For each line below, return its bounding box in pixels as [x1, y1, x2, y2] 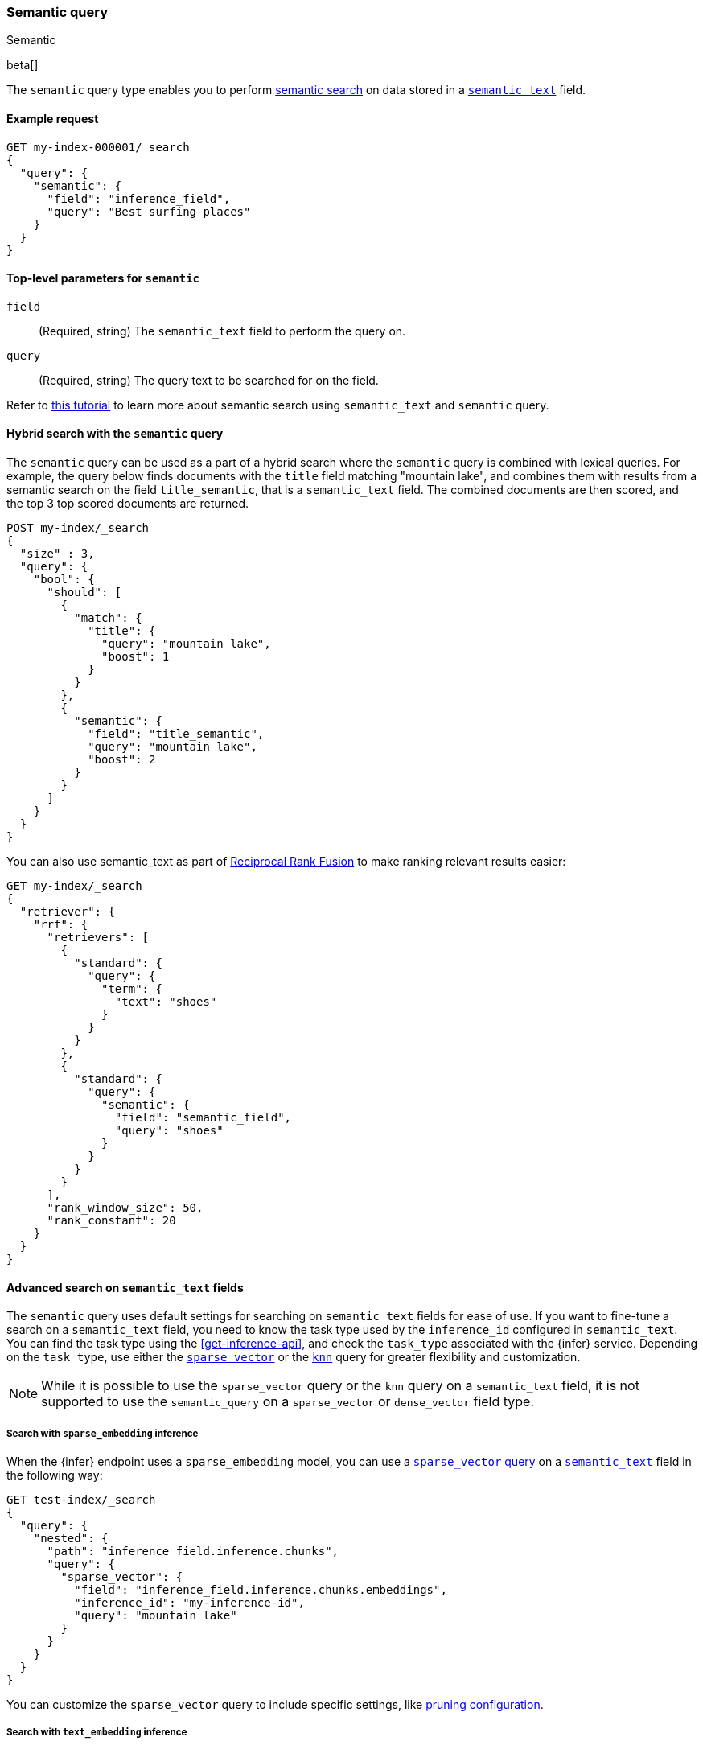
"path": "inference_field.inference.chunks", [47, 1545, 339, 1558]
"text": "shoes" [114, 995, 217, 1009]
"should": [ [47, 586, 122, 599]
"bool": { [33, 573, 95, 586]
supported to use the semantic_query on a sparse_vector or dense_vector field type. [41, 1393, 535, 1410]
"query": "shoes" [114, 1124, 224, 1138]
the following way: [6, 1468, 103, 1483]
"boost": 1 [101, 650, 170, 664]
